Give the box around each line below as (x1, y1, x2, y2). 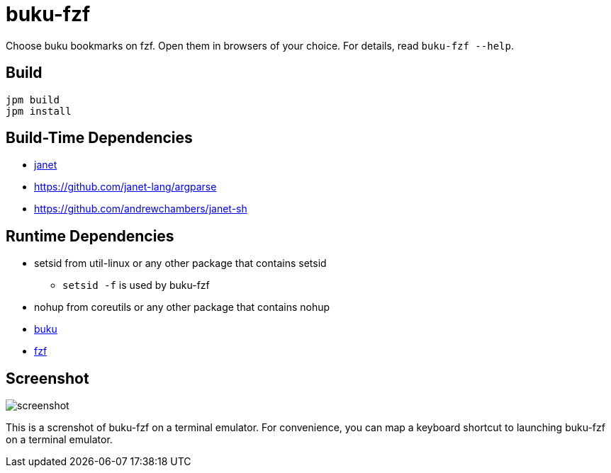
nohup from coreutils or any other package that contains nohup (34, 301, 330, 314)
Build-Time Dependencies (6, 129, 193, 147)
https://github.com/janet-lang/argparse (34, 181, 217, 193)
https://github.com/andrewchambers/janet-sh (34, 203, 247, 215)
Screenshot (6, 369, 89, 387)
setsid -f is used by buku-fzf (62, 279, 210, 292)
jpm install (6, 105, 72, 117)
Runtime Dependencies (6, 227, 174, 245)
